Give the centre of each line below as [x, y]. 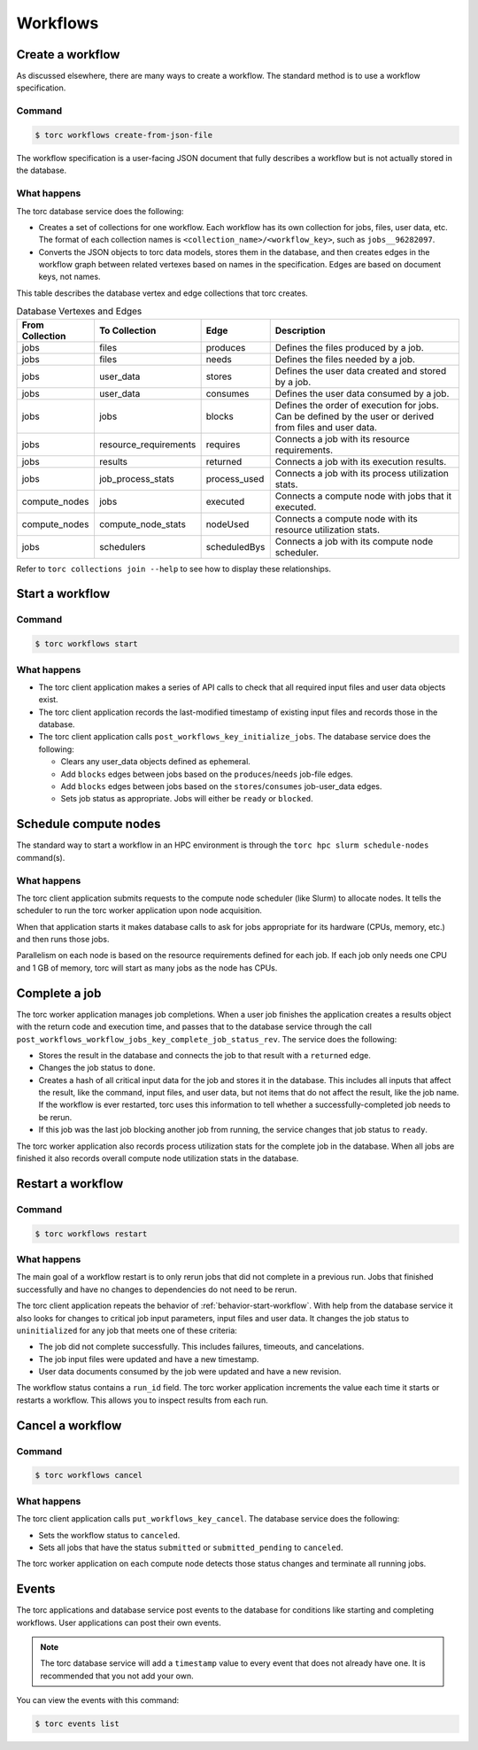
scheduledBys [235, 546]
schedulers [122, 546]
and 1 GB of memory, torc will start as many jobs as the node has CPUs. [147, 968]
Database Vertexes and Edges [79, 312]
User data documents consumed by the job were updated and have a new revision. [190, 1372]
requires [223, 445]
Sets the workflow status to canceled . [109, 1535]
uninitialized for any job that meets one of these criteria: [127, 1330]
